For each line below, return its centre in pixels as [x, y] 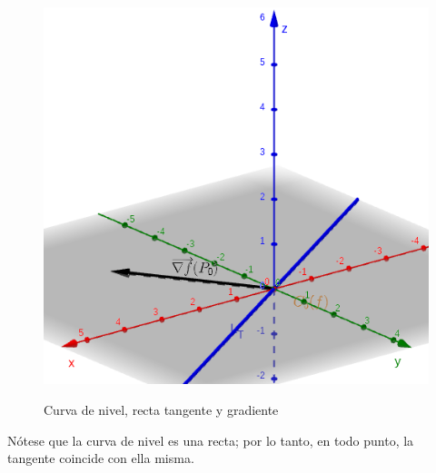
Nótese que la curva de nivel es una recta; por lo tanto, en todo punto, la [211, 440]
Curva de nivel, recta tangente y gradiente [161, 410]
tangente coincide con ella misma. [101, 458]
